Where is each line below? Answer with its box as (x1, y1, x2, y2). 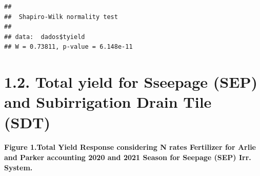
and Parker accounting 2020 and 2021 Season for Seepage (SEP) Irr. (4, 151, 251, 162)
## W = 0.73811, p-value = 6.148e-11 (4, 43, 133, 51)
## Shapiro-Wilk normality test (4, 13, 118, 21)
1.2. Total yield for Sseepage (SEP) (4, 71, 257, 92)
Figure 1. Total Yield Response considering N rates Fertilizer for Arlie (4, 142, 256, 152)
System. (4, 162, 33, 172)
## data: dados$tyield (4, 33, 85, 41)
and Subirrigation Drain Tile (4, 91, 212, 112)
